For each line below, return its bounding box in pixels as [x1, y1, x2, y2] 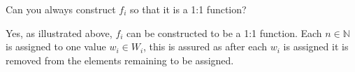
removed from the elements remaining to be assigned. [6, 52, 234, 67]
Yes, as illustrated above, [6, 25, 113, 40]
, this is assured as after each [143, 39, 268, 54]
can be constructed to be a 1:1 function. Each [126, 25, 322, 40]
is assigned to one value [6, 39, 106, 54]
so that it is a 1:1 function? [130, 2, 247, 16]
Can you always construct [6, 2, 116, 16]
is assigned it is [283, 39, 349, 54]
